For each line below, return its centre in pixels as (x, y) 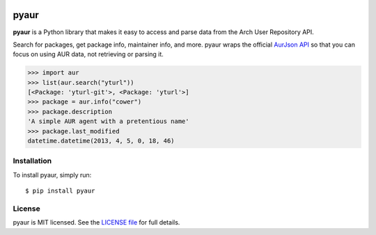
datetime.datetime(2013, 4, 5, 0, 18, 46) (101, 141)
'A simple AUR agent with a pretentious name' (108, 121)
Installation (32, 161)
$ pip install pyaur (60, 191)
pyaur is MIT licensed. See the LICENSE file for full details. (96, 222)
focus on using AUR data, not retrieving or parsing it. (88, 54)
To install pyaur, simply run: (52, 175)
